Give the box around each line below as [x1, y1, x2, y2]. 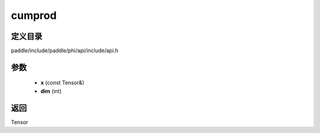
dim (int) [40, 87, 62, 95]
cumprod [11, 9, 57, 22]
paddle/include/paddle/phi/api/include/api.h [11, 47, 119, 54]
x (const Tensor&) [40, 79, 85, 86]
